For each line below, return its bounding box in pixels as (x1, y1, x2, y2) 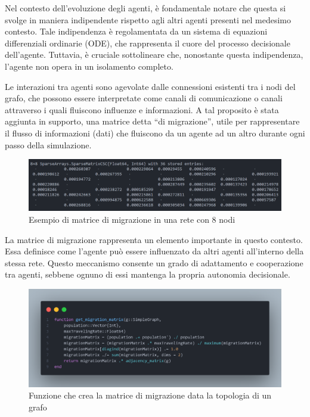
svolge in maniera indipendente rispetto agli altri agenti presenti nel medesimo (5, 13, 291, 26)
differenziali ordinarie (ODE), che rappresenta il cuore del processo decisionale (5, 36, 290, 49)
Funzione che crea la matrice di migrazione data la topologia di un (29, 389, 272, 402)
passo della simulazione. (5, 138, 92, 151)
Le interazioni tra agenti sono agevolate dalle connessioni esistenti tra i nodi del (5, 80, 296, 92)
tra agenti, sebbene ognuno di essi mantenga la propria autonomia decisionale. (5, 268, 290, 281)
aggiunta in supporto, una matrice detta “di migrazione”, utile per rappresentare (5, 115, 300, 127)
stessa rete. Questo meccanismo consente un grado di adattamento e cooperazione (5, 256, 303, 269)
